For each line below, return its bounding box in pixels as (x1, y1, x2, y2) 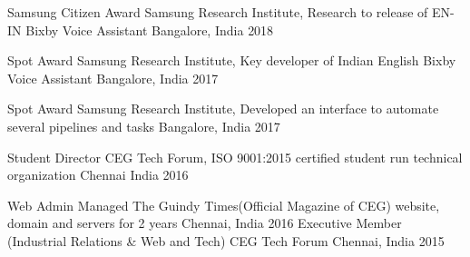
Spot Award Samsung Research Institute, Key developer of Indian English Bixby (7, 51, 456, 70)
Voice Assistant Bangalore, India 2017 (7, 68, 219, 87)
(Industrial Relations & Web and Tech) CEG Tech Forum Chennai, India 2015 (7, 231, 445, 250)
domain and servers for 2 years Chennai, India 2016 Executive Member (7, 213, 402, 232)
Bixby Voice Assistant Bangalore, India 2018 (25, 20, 274, 39)
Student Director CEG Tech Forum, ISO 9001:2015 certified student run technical (7, 147, 463, 166)
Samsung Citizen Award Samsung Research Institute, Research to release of (7, 3, 428, 21)
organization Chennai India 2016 (7, 165, 189, 184)
